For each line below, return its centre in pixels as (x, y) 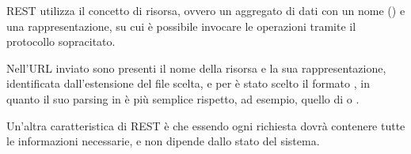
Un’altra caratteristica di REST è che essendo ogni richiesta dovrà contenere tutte (206, 125)
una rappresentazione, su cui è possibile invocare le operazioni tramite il (181, 26)
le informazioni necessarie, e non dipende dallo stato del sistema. (163, 141)
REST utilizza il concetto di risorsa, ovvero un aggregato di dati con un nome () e (206, 10)
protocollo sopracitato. (61, 41)
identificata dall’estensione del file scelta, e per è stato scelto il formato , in (188, 83)
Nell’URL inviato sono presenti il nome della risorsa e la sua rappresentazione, (196, 68)
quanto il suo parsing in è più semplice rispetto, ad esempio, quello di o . (183, 98)
